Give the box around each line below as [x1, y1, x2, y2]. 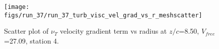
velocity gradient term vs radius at [60, 26, 167, 36]
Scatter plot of [4, 26, 49, 36]
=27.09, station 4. [4, 35, 59, 46]
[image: [4, 3, 30, 10]
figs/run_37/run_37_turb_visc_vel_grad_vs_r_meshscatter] [4, 11, 202, 19]
